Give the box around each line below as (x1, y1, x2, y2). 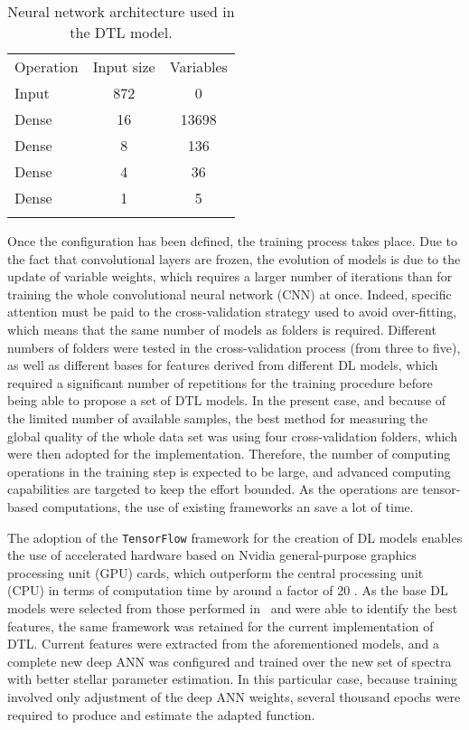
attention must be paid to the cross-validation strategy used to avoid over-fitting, (7, 302, 457, 321)
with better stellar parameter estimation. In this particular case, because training (7, 669, 458, 688)
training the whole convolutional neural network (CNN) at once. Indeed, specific (7, 284, 452, 303)
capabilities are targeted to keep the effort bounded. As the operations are (7, 479, 418, 498)
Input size (92, 56, 155, 77)
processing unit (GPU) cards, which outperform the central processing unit (7, 563, 424, 582)
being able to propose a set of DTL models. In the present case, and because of (7, 391, 446, 410)
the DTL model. (70, 22, 173, 43)
